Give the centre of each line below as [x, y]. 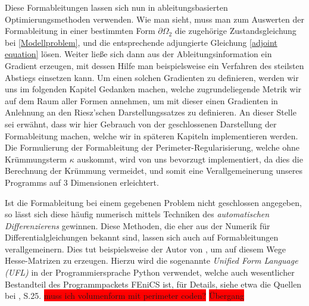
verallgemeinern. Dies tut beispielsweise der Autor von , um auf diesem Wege [146, 249]
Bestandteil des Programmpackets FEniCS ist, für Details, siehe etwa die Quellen [153, 284]
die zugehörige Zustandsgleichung [235, 31]
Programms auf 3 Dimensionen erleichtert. [82, 182]
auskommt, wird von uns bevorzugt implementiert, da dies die [190, 159]
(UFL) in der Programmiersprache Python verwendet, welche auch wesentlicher [150, 272]
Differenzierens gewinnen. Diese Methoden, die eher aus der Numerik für [138, 225]
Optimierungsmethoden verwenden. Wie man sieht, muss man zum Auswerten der [154, 19]
